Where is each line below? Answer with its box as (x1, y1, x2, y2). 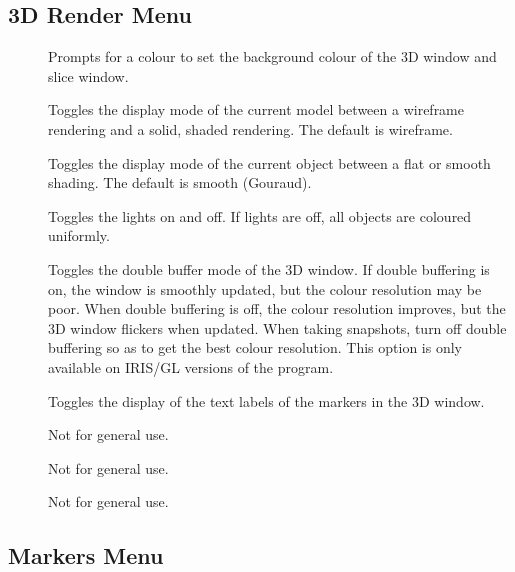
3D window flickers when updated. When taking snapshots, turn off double (48, 317, 507, 338)
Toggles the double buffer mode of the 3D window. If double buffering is (48, 258, 490, 279)
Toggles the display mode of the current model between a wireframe (48, 99, 464, 120)
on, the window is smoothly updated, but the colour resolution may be (48, 278, 482, 299)
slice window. (48, 65, 129, 86)
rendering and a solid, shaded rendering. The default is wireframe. (48, 118, 453, 139)
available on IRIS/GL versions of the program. (48, 356, 334, 377)
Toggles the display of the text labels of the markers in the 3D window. (48, 390, 485, 411)
